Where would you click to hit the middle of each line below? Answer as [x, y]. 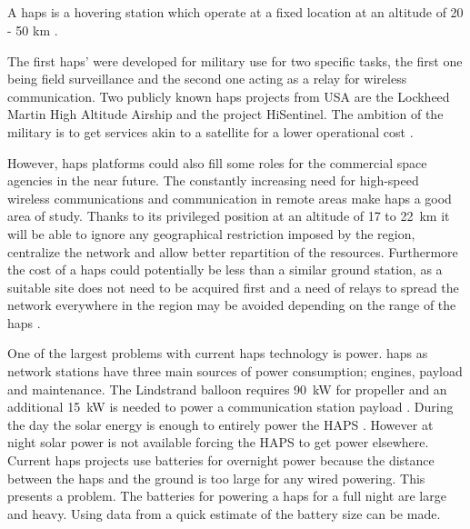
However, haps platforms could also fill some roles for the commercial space [217, 162]
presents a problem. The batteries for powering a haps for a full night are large [227, 496]
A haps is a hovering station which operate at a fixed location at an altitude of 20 [235, 12]
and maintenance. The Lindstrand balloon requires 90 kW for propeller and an [227, 389]
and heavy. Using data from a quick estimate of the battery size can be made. [224, 513]
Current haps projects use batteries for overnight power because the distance [221, 460]
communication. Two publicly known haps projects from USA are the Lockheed [229, 96]
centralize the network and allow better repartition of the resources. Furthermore [233, 251]
